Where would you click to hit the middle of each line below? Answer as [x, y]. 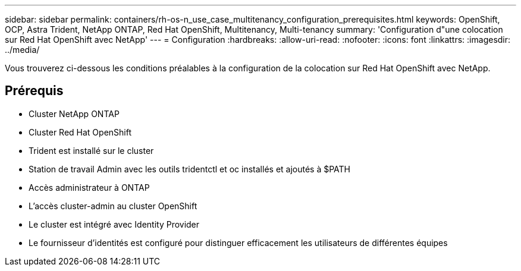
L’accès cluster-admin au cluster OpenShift [113, 206]
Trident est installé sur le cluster [91, 150]
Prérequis [34, 91]
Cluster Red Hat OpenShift [80, 132]
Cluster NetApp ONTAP [74, 114]
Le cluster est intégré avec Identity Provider [114, 224]
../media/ [22, 50]
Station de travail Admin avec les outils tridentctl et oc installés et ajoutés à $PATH [190, 169]
